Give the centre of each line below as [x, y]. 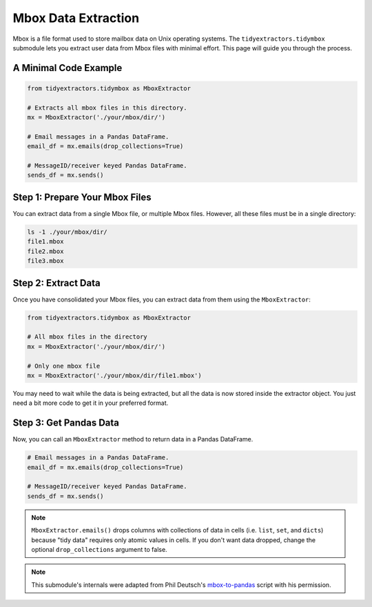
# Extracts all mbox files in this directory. [107, 108]
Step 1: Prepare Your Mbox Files [82, 197]
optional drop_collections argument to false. [100, 549]
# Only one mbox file [64, 366]
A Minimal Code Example [68, 68]
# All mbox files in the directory [87, 337]
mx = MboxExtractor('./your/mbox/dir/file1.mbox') [115, 375]
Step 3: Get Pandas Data [66, 423]
